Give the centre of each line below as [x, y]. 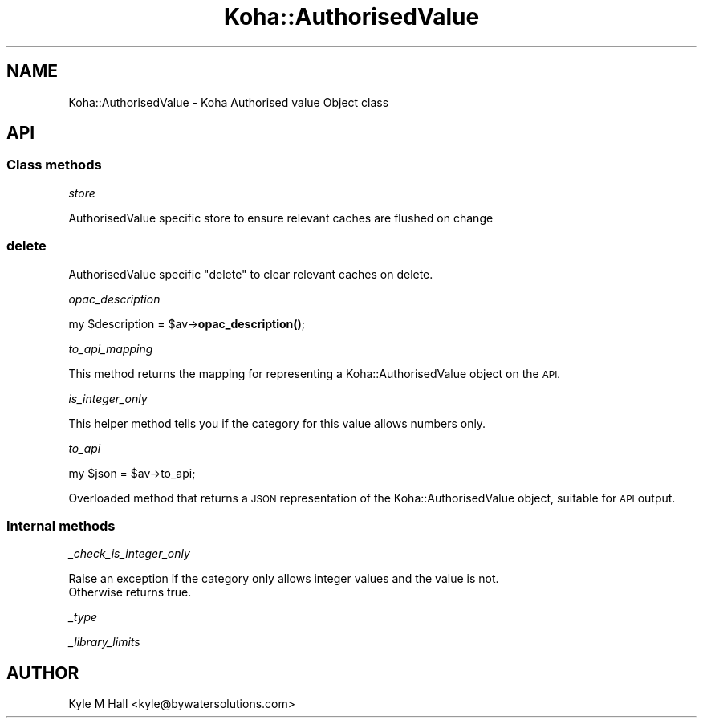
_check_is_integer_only [129, 554]
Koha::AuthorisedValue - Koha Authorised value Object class [229, 102]
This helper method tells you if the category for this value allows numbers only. [277, 423]
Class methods [54, 165]
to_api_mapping [111, 348]
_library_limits [104, 642]
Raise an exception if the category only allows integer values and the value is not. [284, 579]
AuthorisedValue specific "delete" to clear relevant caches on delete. [251, 274]
